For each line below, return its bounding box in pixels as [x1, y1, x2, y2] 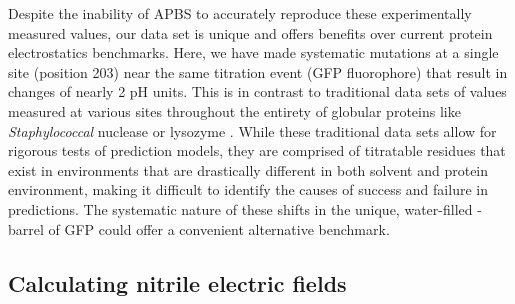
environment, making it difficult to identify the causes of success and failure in [8, 179, 488, 200]
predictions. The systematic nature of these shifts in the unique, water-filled [8, 198, 473, 219]
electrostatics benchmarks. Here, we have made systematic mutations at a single [8, 42, 499, 63]
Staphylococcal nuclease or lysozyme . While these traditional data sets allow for [8, 120, 497, 141]
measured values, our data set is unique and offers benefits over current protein [8, 22, 493, 43]
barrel [8, 218, 44, 239]
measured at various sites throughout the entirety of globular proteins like [8, 100, 461, 121]
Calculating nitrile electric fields [8, 267, 347, 298]
